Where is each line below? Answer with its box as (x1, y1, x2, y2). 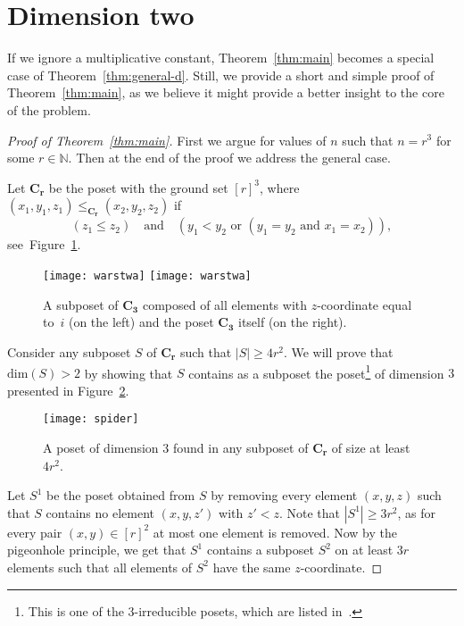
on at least (335, 540, 394, 559)
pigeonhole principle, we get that (7, 540, 186, 559)
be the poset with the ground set (48, 178, 228, 196)
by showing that (84, 363, 173, 382)
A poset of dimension (43, 438, 159, 457)
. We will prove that (283, 342, 394, 361)
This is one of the (28, 601, 124, 620)
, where (260, 178, 300, 196)
